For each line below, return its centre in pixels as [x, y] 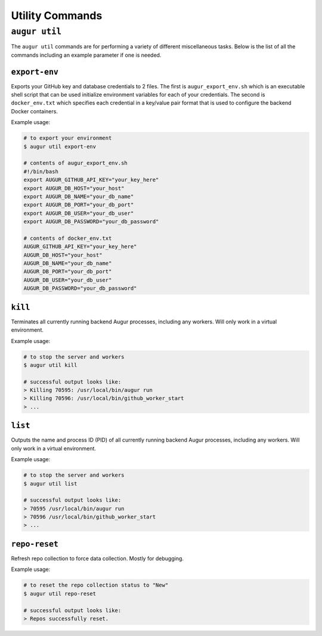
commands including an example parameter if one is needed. [86, 55]
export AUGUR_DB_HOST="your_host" [74, 188]
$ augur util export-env [60, 146]
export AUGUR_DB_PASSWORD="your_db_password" [91, 222]
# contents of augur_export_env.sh [75, 163]
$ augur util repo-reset [60, 593]
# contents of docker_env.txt [68, 238]
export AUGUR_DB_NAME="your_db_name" [79, 196]
